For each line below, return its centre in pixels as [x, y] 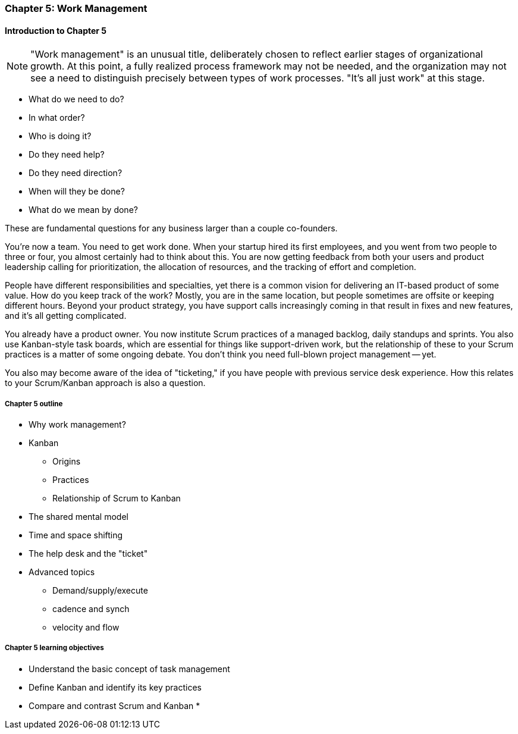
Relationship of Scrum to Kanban [117, 498]
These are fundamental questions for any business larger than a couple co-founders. [171, 228]
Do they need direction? [76, 173]
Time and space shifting [76, 535]
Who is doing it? [60, 136]
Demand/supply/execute [100, 590]
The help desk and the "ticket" [88, 553]
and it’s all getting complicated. [66, 316]
